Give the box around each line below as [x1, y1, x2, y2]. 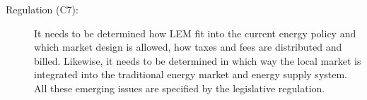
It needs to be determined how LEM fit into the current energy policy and [34, 25, 356, 40]
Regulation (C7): [6, 2, 78, 16]
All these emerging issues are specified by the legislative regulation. [34, 80, 325, 95]
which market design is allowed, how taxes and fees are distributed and [34, 39, 342, 54]
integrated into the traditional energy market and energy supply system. [34, 67, 348, 82]
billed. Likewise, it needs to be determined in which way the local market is [34, 53, 361, 68]
